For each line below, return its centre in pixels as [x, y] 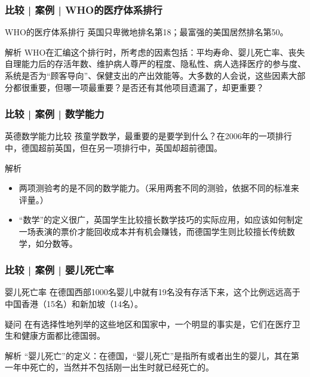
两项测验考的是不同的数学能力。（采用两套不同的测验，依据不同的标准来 [159, 188]
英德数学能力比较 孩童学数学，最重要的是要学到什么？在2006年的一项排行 [148, 136]
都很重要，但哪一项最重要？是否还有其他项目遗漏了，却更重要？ [138, 87]
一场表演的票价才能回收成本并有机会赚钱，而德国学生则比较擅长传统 [153, 231]
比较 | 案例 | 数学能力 [55, 114]
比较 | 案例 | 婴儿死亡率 [59, 270]
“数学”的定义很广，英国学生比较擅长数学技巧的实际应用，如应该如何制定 [161, 220]
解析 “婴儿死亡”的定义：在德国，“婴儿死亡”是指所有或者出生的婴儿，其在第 [152, 355]
